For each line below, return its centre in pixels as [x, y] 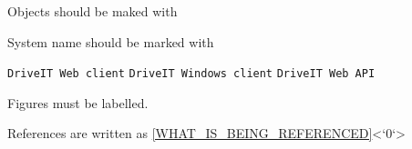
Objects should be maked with [93, 11]
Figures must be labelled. [78, 102]
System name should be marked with [111, 41]
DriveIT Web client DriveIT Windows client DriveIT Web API [191, 74]
